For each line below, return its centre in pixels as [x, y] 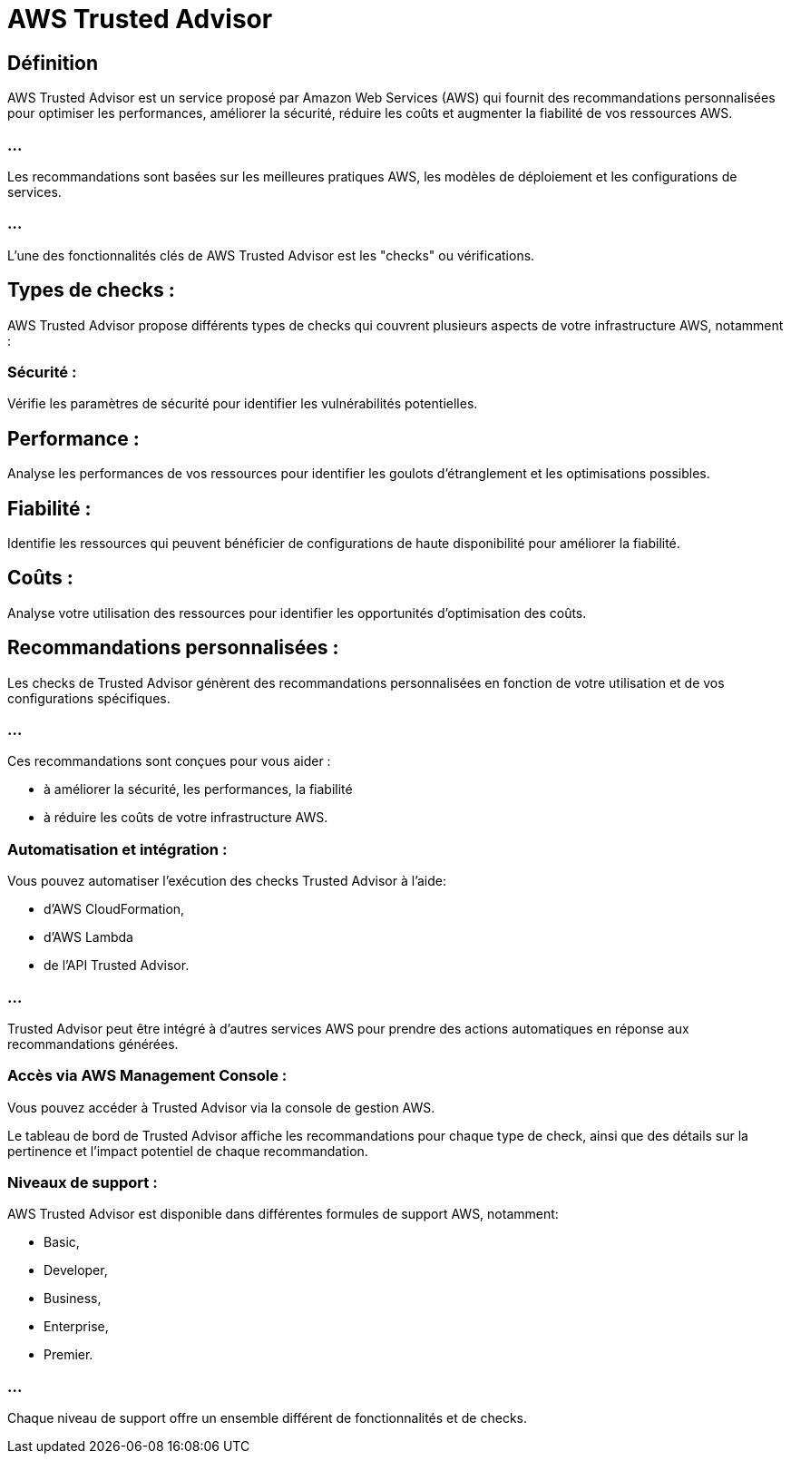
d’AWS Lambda [88, 937]
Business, [73, 1299]
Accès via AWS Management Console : [147, 1076]
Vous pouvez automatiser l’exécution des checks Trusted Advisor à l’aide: [227, 881]
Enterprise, [76, 1327]
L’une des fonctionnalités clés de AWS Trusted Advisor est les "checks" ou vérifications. [271, 255]
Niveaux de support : [83, 1183]
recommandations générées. [93, 1044]
